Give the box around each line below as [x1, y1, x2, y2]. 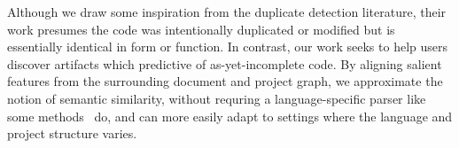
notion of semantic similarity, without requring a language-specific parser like [7, 89, 426, 107]
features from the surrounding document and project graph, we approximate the [7, 72, 443, 90]
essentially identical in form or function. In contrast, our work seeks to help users [7, 37, 447, 56]
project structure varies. [7, 124, 137, 143]
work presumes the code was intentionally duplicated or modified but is [7, 19, 395, 38]
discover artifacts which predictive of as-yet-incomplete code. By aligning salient [7, 54, 442, 73]
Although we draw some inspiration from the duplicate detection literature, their [7, 3, 447, 20]
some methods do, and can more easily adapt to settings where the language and [7, 106, 453, 125]
